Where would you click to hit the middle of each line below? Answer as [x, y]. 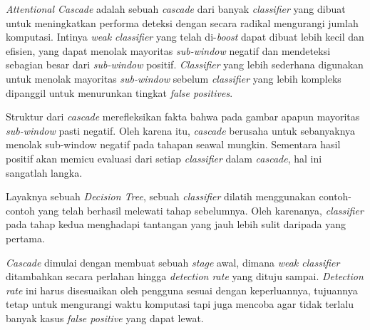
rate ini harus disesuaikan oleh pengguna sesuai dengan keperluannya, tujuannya [182, 290]
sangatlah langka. [44, 172]
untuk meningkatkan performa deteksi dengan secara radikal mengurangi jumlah [182, 22]
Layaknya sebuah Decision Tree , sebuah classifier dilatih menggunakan [161, 196]
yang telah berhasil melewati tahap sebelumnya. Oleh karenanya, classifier [201, 210]
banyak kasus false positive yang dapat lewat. [105, 318]
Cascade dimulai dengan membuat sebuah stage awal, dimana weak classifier [173, 262]
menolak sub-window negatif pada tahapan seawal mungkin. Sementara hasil [173, 144]
